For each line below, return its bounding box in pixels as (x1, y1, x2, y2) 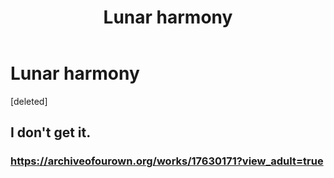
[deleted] (10, 95, 48, 107)
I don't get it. (10, 124, 92, 141)
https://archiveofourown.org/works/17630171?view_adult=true (10, 154, 324, 168)
